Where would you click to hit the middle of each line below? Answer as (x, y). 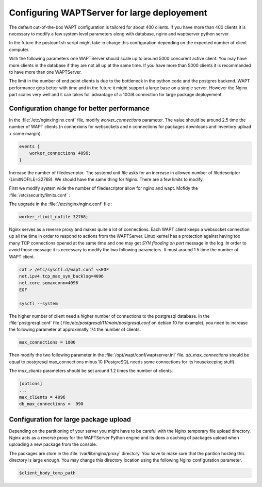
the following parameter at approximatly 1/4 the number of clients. (75, 329)
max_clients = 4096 (42, 397)
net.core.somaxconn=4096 (49, 283)
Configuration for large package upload (70, 419)
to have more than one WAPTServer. (45, 72)
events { (30, 146)
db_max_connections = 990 (51, 404)
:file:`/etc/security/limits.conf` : (40, 195)
